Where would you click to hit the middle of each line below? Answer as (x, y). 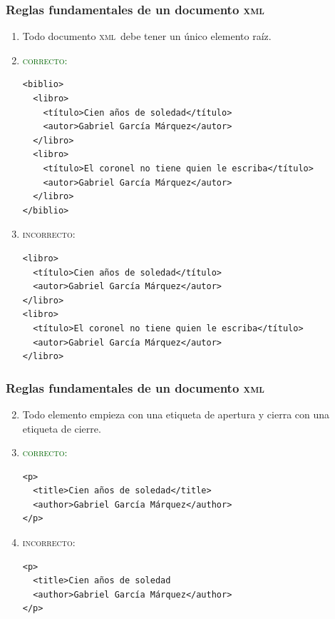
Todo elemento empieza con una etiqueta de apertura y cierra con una (176, 414)
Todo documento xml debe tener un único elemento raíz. (147, 36)
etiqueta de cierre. (62, 428)
